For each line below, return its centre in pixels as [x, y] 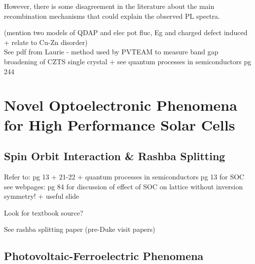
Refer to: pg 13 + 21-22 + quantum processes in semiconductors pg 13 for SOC [124, 176]
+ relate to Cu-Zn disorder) [46, 42]
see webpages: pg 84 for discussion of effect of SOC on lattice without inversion [124, 186]
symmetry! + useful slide [42, 196]
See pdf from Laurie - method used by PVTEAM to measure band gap [111, 52]
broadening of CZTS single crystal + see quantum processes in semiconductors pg [128, 61]
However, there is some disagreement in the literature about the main [109, 6]
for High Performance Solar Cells [120, 124]
